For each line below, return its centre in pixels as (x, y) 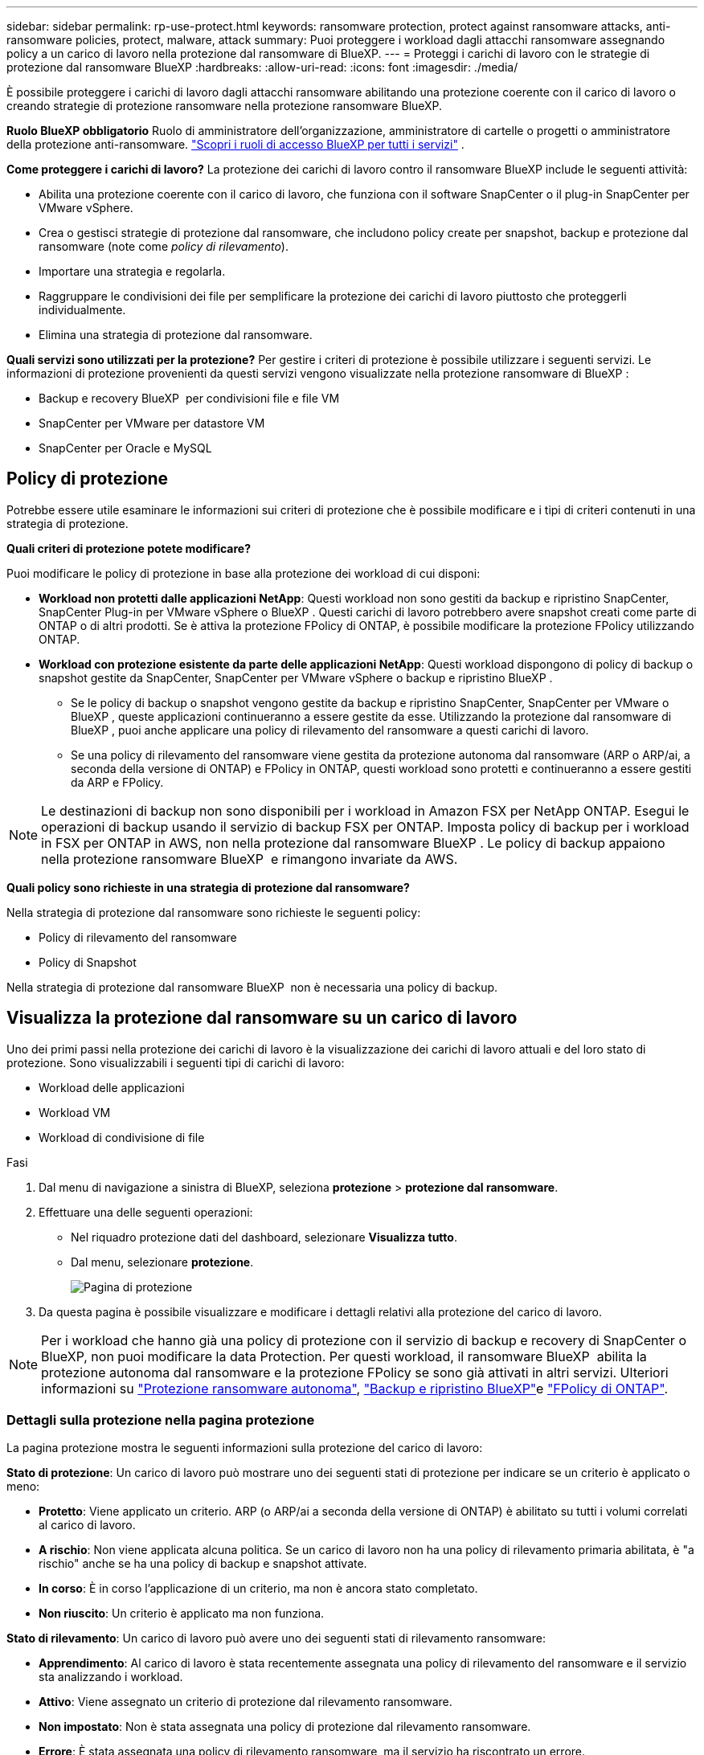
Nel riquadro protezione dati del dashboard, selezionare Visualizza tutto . (264, 1237)
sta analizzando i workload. (111, 1677)
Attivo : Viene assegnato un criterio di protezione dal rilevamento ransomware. (246, 1702)
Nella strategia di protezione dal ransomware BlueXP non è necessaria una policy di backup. (252, 987)
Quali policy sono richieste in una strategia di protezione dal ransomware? (208, 887)
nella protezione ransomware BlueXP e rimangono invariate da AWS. (250, 859)
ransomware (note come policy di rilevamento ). (164, 246)
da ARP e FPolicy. (117, 782)
